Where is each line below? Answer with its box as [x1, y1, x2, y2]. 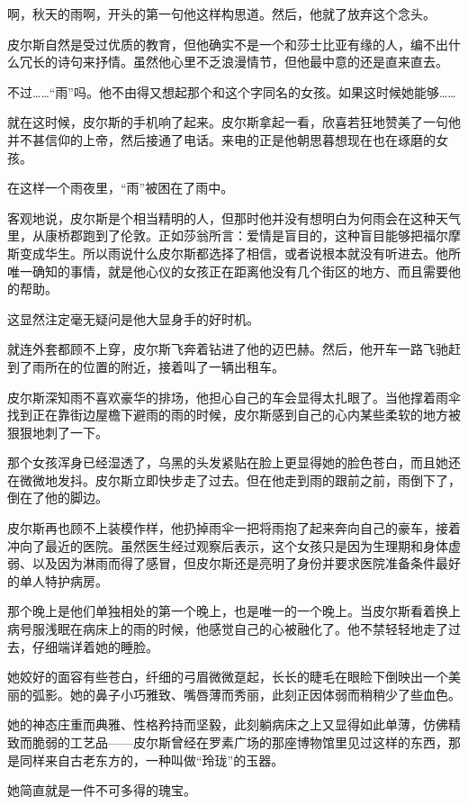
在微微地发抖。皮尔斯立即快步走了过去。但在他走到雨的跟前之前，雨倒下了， [7, 470, 461, 489]
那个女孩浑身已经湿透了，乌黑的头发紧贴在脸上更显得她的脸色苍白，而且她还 [7, 453, 461, 472]
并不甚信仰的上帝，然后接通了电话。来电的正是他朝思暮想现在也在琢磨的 [7, 130, 436, 149]
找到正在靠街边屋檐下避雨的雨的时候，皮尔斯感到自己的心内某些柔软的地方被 [7, 405, 461, 424]
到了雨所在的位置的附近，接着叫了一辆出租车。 [7, 357, 284, 375]
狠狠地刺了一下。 [7, 422, 108, 441]
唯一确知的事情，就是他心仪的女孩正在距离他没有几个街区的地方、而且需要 [7, 261, 448, 280]
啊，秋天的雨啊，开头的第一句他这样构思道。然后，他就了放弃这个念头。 [7, 5, 436, 23]
